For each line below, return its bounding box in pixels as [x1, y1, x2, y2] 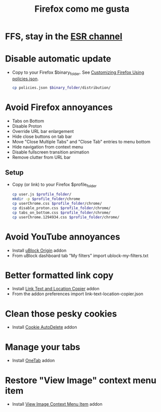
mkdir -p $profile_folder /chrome [12, 196, 80, 201]
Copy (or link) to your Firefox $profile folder [12, 181, 97, 189]
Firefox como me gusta [34, 3, 130, 15]
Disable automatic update [5, 53, 111, 65]
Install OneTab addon [12, 358, 55, 364]
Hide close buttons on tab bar [12, 133, 72, 139]
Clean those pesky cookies [5, 308, 117, 319]
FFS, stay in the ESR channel [5, 31, 123, 42]
